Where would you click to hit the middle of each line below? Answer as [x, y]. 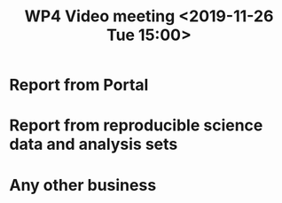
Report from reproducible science [136, 125]
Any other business [83, 185]
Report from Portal [79, 85]
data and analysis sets [94, 144]
